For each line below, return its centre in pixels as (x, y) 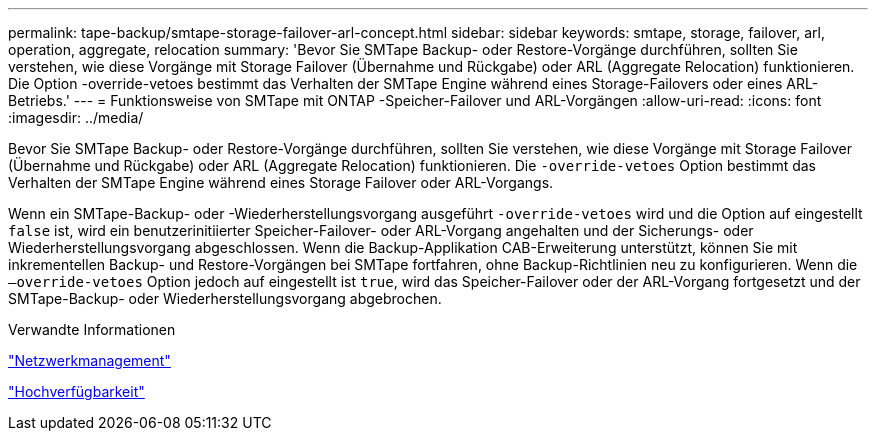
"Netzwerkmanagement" (89, 360)
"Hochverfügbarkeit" (76, 391)
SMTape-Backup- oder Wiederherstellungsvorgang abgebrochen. (225, 298)
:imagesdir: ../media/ (76, 117)
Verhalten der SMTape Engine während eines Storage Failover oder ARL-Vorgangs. (281, 182)
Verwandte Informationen (92, 329)
